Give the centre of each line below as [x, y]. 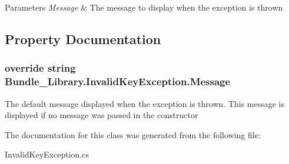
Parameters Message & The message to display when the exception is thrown [144, 7]
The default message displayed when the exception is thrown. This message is [145, 103]
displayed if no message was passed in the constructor [102, 115]
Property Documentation [83, 39]
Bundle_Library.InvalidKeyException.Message [118, 81]
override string [40, 68]
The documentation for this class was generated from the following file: [133, 134]
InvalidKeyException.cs [47, 154]
